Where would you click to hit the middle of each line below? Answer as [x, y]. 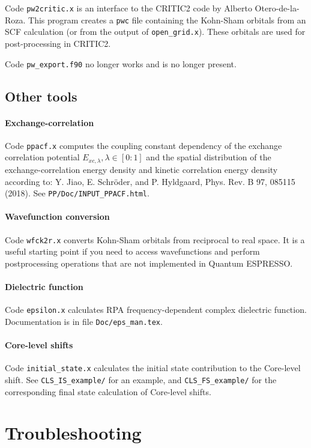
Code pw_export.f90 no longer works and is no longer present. [121, 63]
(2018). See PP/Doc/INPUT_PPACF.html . [77, 193]
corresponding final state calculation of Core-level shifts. [108, 391]
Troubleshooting [73, 433]
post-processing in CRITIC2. [58, 43]
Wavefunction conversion [57, 216]
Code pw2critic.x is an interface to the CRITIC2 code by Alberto [128, 8]
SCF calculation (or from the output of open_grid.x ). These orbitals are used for [155, 32]
